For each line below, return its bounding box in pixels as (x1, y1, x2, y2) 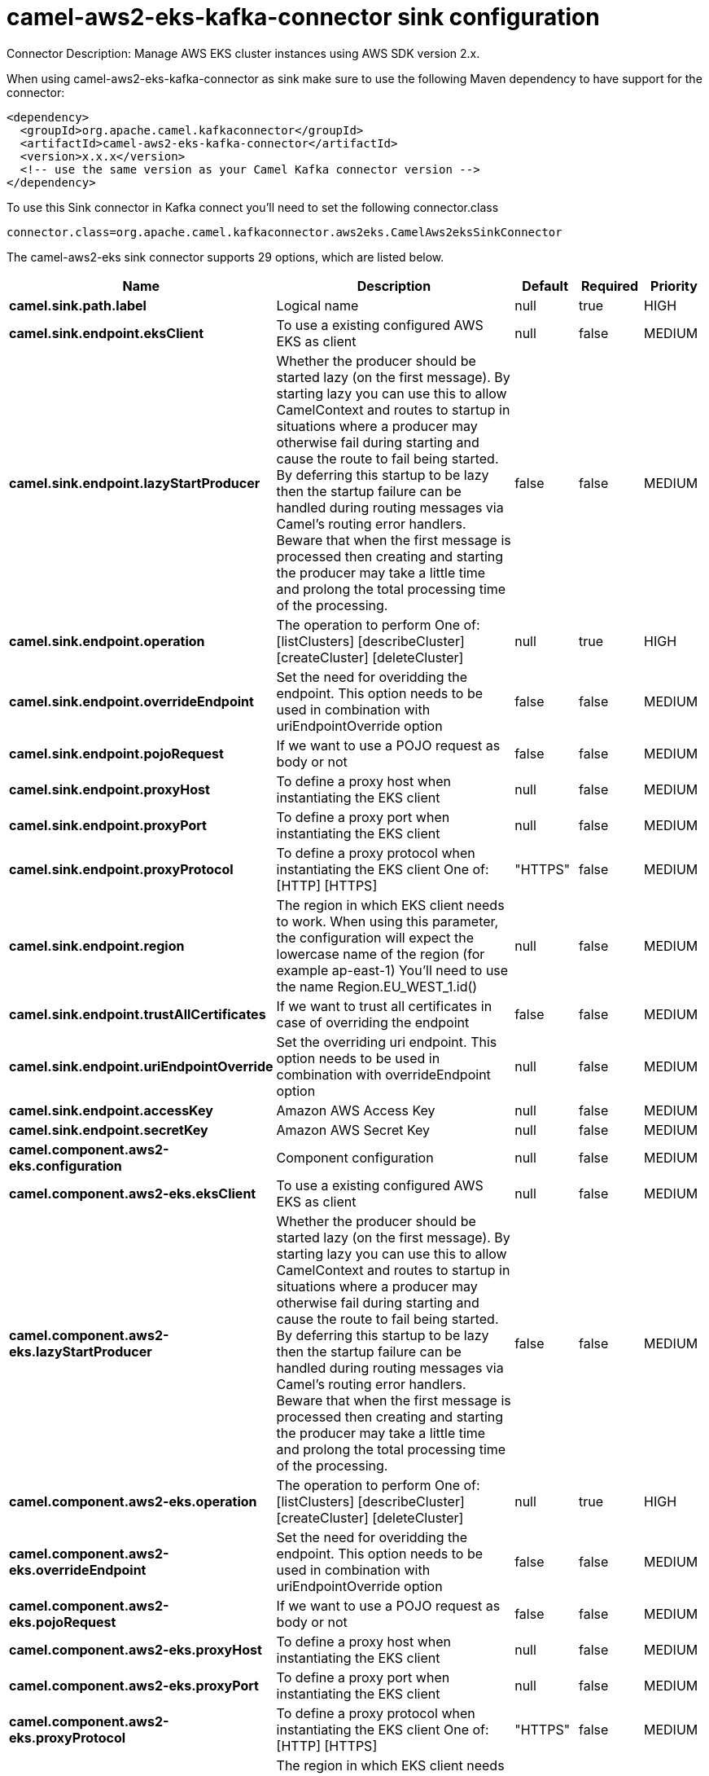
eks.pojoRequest (9, 1613, 116, 1630)
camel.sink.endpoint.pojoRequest (9, 745, 224, 762)
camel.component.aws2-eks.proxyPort (9, 1677, 259, 1694)
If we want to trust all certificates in (276, 997, 492, 1014)
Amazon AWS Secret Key (276, 1121, 431, 1138)
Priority (650, 277, 698, 294)
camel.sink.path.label (9, 297, 147, 314)
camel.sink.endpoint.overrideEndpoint (9, 692, 254, 710)
